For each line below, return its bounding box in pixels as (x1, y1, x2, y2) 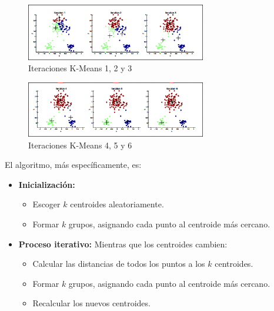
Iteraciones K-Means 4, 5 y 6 (28, 138, 132, 151)
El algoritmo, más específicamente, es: (5, 158, 142, 171)
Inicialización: (18, 178, 75, 190)
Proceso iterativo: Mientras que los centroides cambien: (18, 237, 228, 250)
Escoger (32, 198, 61, 210)
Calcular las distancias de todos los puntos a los (32, 257, 205, 270)
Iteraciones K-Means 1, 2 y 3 (28, 62, 132, 74)
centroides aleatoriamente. (70, 198, 164, 210)
